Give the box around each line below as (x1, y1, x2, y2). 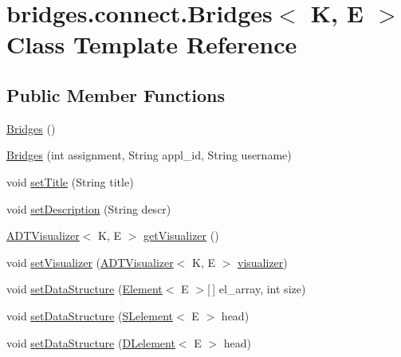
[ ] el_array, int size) (206, 280, 306, 297)
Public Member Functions (6, 82, 225, 107)
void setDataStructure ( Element (6, 280, 163, 297)
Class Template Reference (6, 28, 297, 61)
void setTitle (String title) (6, 173, 134, 190)
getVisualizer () (143, 227, 219, 244)
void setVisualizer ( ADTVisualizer (6, 253, 174, 270)
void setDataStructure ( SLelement (6, 307, 174, 324)
